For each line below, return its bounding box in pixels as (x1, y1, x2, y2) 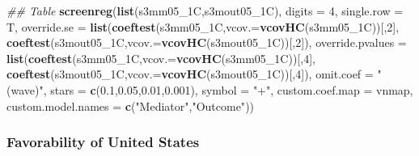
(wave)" (6, 81, 44, 98)
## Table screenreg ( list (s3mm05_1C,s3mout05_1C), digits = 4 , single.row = (6, 2, 404, 19)
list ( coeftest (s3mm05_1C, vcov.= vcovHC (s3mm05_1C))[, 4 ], (6, 49, 315, 66)
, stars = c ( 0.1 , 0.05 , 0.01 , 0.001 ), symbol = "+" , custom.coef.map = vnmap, (43, 81, 413, 98)
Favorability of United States (6, 132, 200, 152)
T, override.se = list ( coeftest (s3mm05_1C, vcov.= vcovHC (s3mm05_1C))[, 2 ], (6, 18, 400, 35)
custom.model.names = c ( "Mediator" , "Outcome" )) (6, 97, 255, 114)
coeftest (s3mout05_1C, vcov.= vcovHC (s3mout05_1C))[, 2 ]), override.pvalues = (6, 34, 407, 51)
